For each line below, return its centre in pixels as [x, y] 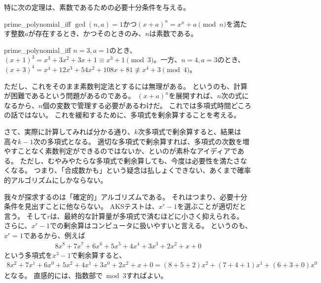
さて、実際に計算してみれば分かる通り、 [69, 131]
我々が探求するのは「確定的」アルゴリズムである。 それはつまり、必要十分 [126, 196]
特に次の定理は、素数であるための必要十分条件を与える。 [97, 7]
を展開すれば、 [193, 96]
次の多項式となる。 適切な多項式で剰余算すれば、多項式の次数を [138, 141]
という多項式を [28, 255]
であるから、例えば [54, 235]
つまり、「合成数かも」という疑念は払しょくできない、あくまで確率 [142, 170]
